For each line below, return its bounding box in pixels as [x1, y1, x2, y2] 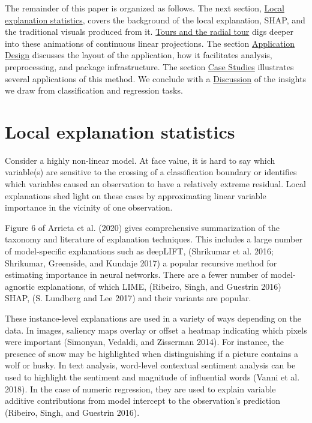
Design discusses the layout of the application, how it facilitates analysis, [5, 49, 272, 61]
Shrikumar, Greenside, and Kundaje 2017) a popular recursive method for [5, 256, 277, 269]
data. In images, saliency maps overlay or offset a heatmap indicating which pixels [5, 323, 307, 336]
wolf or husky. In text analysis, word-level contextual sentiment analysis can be [5, 359, 296, 371]
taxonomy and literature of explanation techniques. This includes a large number [5, 233, 302, 245]
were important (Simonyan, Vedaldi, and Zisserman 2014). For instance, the [5, 335, 284, 348]
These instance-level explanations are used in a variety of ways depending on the [5, 312, 301, 324]
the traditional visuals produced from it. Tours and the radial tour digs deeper [5, 25, 293, 38]
